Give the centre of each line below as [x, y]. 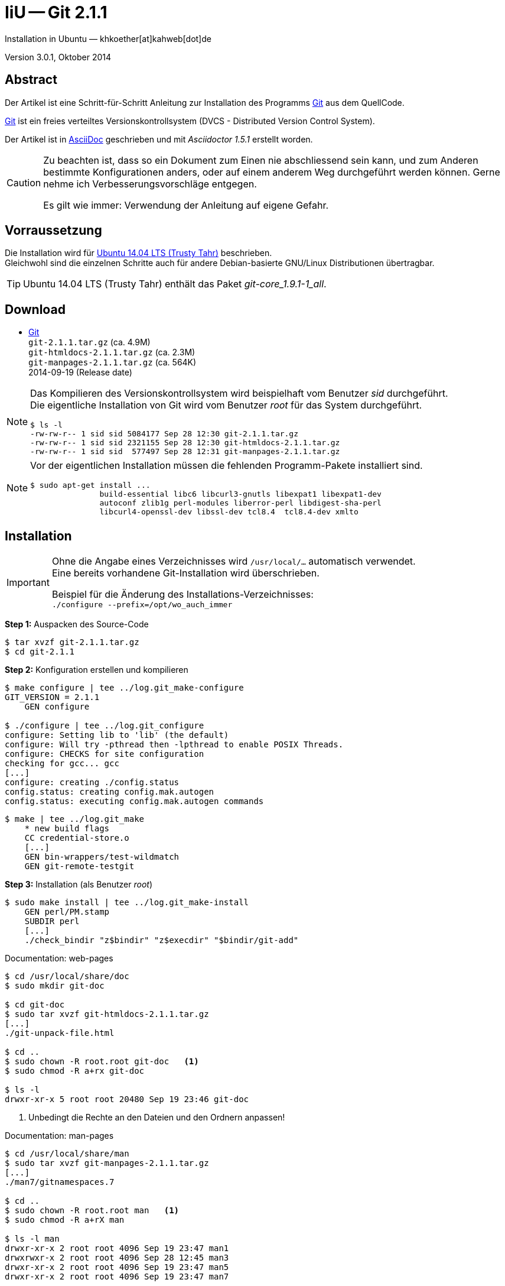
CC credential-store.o [77, 838]
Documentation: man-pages [59, 1136]
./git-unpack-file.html [60, 1033]
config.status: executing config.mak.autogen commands [134, 801]
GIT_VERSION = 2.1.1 [52, 697]
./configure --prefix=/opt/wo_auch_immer [142, 605]
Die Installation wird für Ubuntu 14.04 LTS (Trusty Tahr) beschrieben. [139, 253]
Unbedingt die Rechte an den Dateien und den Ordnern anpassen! [157, 1117]
